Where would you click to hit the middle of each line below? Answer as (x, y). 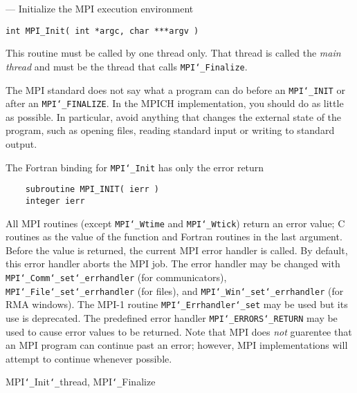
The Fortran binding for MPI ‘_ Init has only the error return (135, 167)
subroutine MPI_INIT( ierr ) (92, 190)
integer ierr (55, 201)
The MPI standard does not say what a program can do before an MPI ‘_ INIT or (175, 89)
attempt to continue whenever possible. (89, 358)
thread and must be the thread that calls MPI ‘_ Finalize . (127, 66)
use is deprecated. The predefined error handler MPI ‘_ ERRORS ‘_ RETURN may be (172, 317)
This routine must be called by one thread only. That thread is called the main (173, 53)
